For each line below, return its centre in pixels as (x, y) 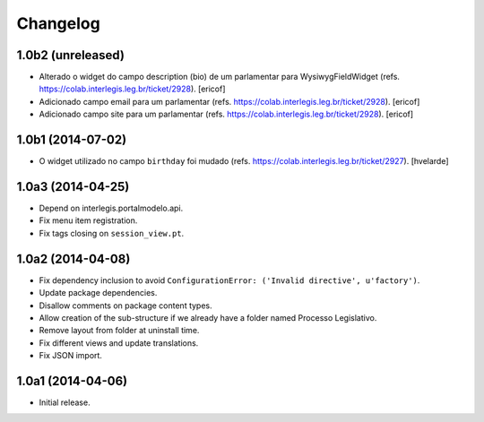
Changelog (58, 23)
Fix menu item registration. (88, 220)
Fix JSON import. (71, 356)
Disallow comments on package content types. (125, 306)
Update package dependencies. (98, 293)
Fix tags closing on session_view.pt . (112, 233)
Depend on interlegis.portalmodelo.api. (111, 208)
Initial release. (65, 402)
